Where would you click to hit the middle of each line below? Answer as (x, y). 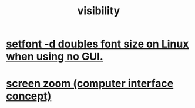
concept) (29, 96)
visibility (99, 11)
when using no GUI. (55, 57)
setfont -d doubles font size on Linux (97, 44)
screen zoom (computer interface (90, 84)
